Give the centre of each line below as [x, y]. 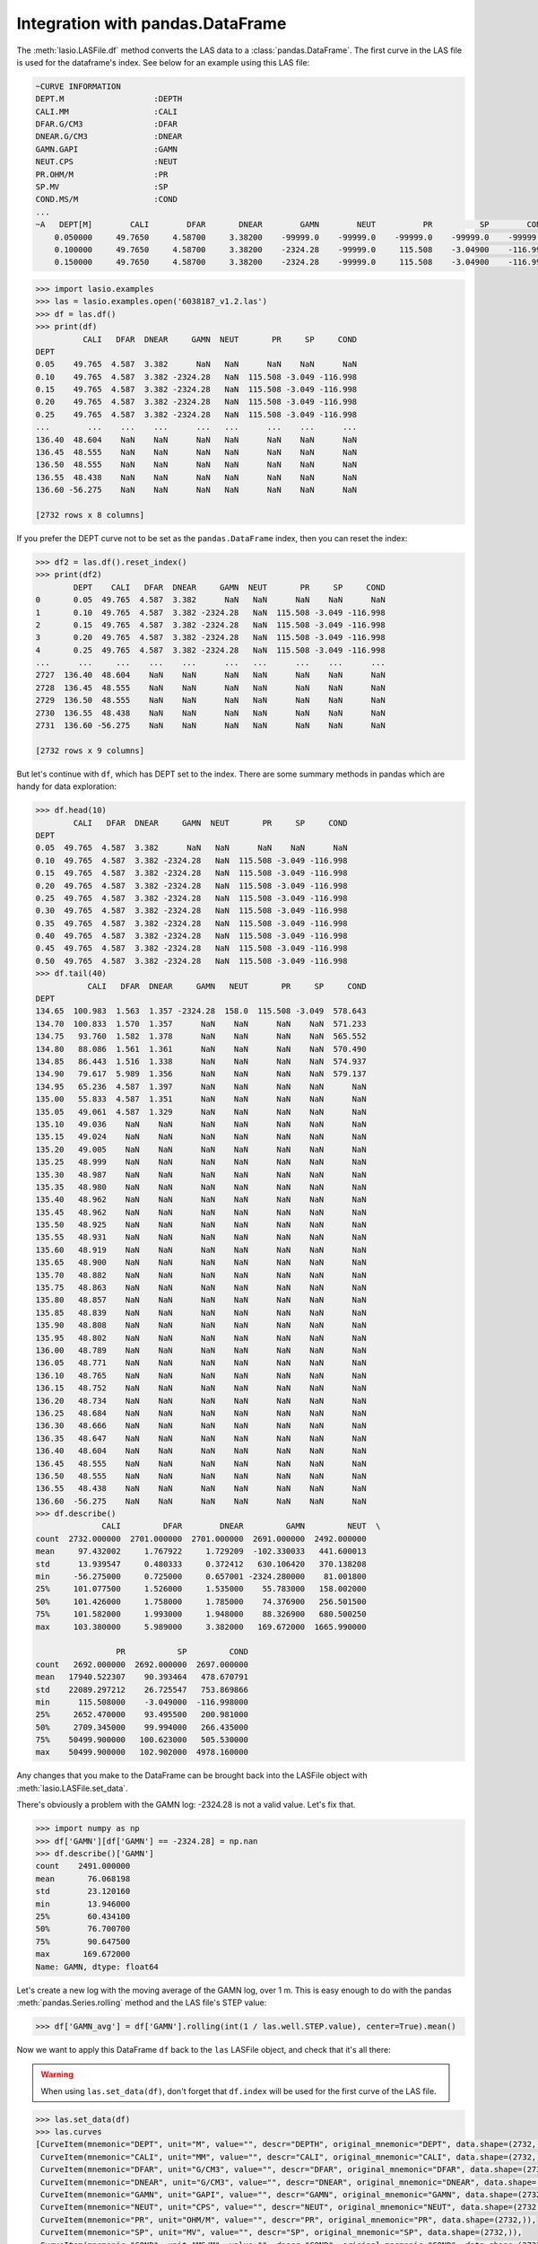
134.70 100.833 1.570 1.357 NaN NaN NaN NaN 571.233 [201, 1024]
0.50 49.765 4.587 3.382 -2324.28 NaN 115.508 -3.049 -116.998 [191, 961]
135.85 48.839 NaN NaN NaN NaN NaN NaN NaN [201, 1312]
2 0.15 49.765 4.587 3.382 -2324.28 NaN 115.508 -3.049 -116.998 [210, 625]
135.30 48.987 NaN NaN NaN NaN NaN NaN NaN [201, 1175]
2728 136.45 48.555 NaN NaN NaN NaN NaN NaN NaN [210, 688]
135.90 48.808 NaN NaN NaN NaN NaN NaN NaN [201, 1325]
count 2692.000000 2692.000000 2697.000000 [142, 1664]
